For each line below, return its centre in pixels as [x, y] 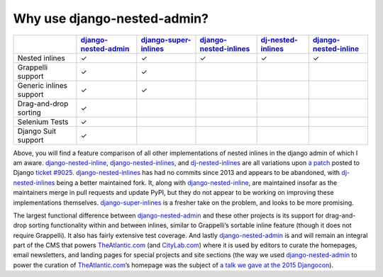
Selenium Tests [43, 122]
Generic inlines [42, 85]
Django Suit [37, 131]
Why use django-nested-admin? [111, 18]
